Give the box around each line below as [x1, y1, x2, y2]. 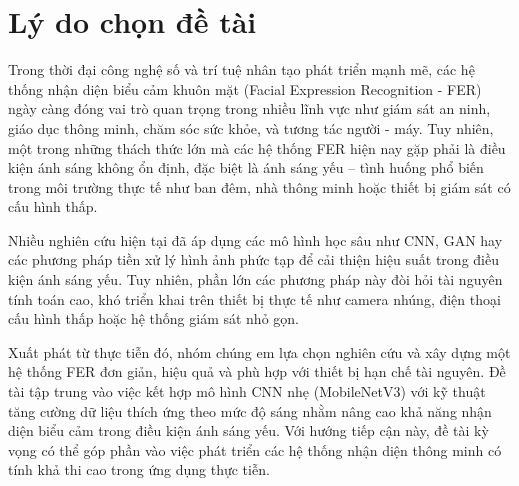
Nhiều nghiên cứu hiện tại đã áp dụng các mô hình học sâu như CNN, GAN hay [8, 229, 503, 250]
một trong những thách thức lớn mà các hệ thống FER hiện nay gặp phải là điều [8, 137, 506, 158]
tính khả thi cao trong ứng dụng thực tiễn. [8, 459, 270, 480]
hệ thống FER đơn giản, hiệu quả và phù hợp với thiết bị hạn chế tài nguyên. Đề [8, 361, 506, 382]
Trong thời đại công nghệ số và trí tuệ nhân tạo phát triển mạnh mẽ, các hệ [8, 59, 475, 80]
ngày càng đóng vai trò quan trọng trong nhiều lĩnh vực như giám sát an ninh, [8, 98, 491, 119]
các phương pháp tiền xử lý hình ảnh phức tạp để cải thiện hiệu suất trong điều [8, 249, 499, 270]
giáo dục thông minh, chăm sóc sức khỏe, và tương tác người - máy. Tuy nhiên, [8, 117, 494, 138]
